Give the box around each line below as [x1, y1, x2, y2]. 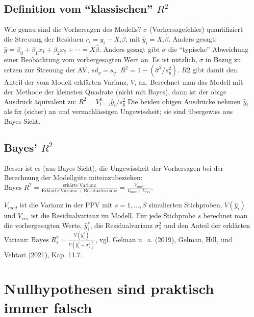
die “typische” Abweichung [168, 44, 249, 54]
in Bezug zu [205, 54, 241, 64]
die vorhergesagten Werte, [4, 220, 82, 230]
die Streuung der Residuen [4, 34, 84, 44]
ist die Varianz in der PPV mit [20, 200, 113, 210]
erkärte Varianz [63, 183, 96, 188]
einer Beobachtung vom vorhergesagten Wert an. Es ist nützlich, [4, 54, 197, 64]
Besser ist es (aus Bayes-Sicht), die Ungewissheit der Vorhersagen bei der [4, 162, 224, 173]
